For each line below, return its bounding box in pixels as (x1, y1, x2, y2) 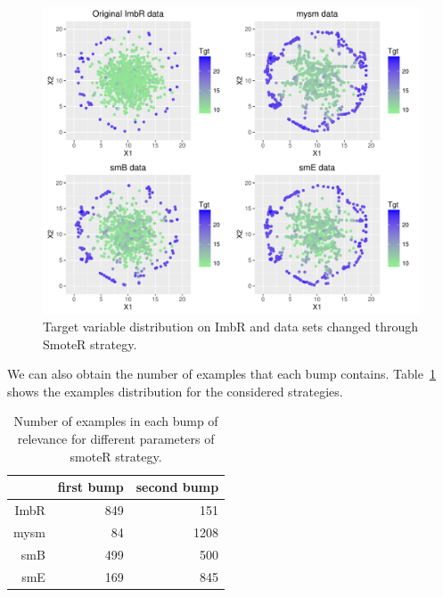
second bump (135, 478, 219, 496)
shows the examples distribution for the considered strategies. (7, 381, 343, 400)
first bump (57, 478, 124, 496)
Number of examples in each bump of (13, 412, 218, 430)
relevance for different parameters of (17, 429, 215, 448)
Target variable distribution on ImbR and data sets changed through (43, 317, 419, 336)
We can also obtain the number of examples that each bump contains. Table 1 (7, 364, 436, 383)
